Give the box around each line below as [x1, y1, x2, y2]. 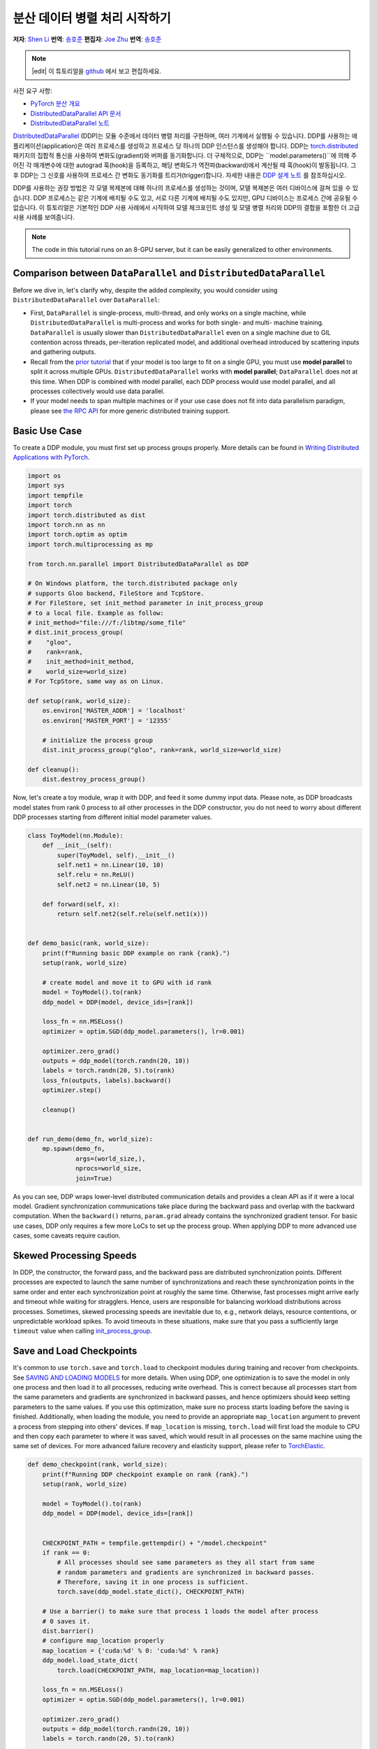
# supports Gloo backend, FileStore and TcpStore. [27, 589, 205, 597]
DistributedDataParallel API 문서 [30, 109, 121, 118]
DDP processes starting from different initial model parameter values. [13, 812, 212, 821]
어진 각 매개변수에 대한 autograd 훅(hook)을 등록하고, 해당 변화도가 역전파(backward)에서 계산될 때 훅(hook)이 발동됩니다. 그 [13, 161, 357, 169]
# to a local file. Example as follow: [27, 609, 164, 617]
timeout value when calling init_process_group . [13, 1326, 153, 1336]
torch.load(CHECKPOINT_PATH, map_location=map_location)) [57, 1666, 260, 1674]
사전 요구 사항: [13, 86, 52, 94]
